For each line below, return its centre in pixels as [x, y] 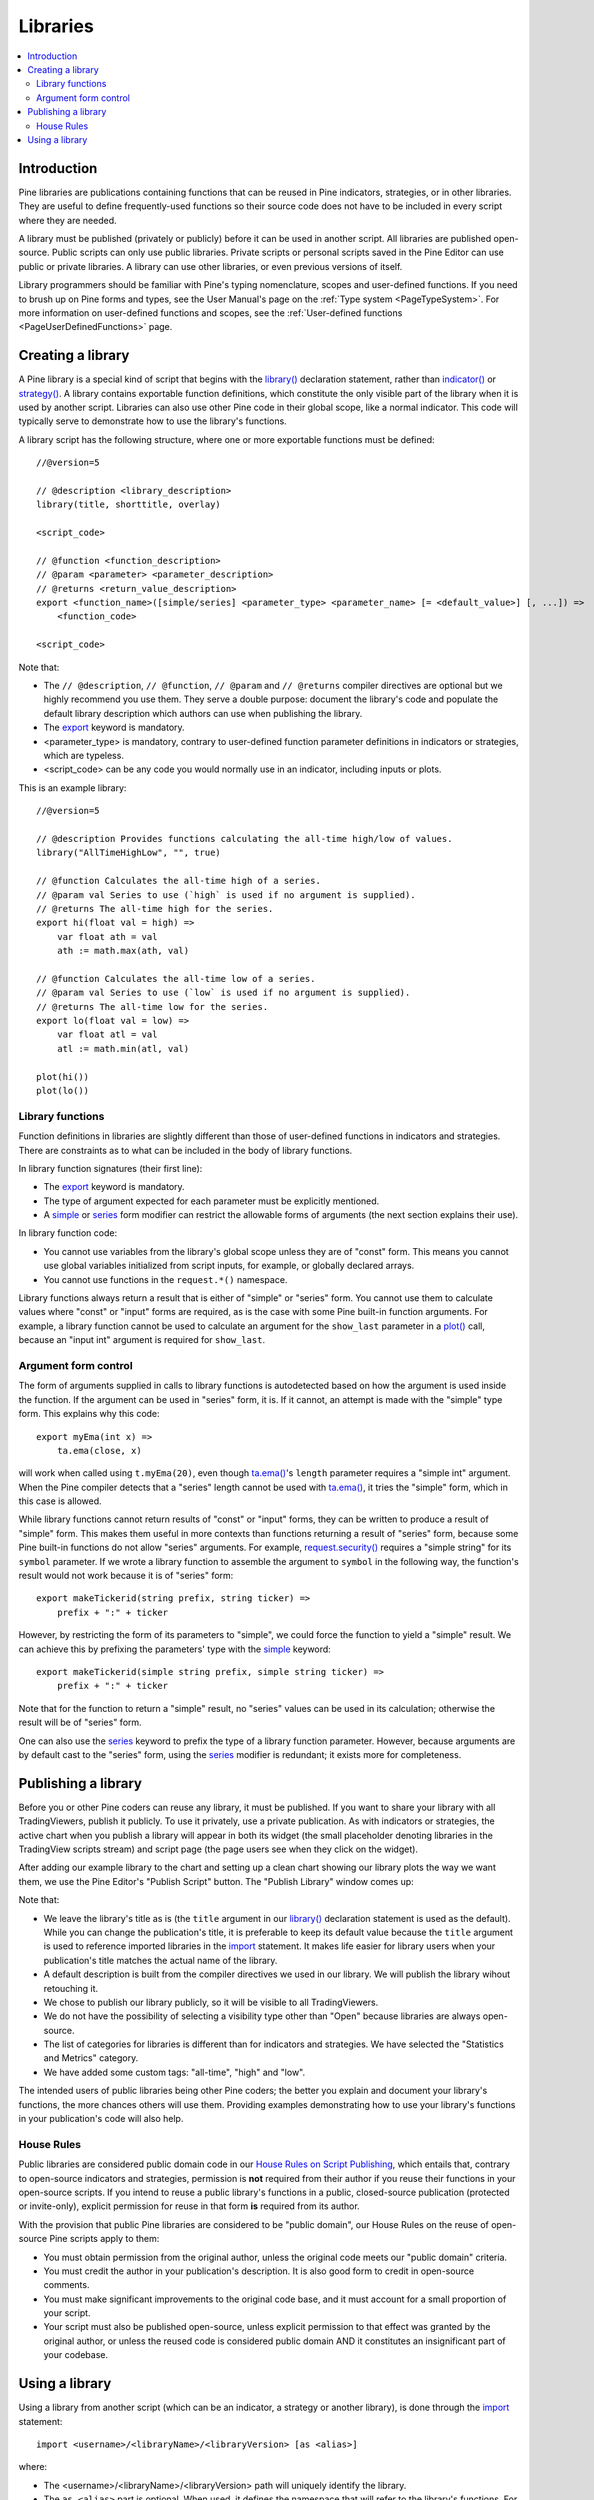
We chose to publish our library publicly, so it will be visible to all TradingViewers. [211, 2002]
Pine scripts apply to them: [104, 2239]
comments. [66, 2285]
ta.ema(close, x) [99, 1450]
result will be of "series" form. [80, 1722]
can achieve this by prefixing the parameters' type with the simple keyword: [175, 1649]
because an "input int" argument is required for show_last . [141, 1340]
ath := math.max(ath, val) [123, 951]
